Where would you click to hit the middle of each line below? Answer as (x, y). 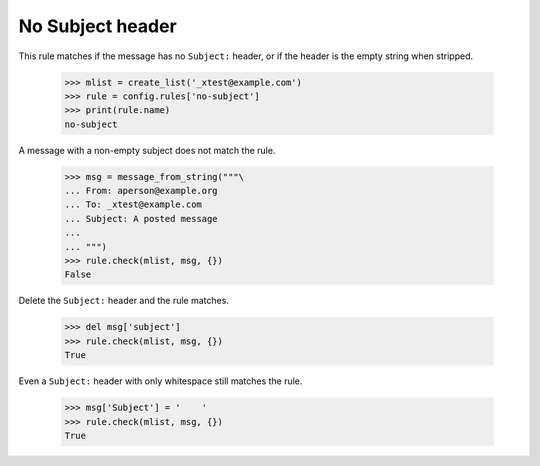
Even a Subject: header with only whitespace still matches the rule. (160, 381)
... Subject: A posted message (141, 218)
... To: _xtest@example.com (133, 204)
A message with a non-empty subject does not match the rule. (147, 150)
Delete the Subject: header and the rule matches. (124, 301)
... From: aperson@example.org (141, 191)
